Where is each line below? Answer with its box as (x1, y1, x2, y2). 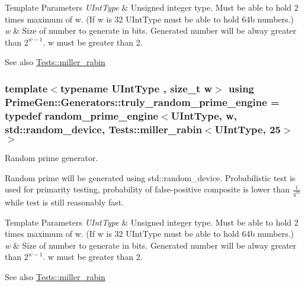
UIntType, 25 (214, 121, 281, 136)
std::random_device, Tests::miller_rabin (5, 121, 203, 136)
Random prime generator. (5, 151, 98, 163)
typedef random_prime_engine (5, 108, 159, 123)
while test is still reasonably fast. (5, 196, 124, 208)
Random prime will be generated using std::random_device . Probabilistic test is (5, 171, 296, 184)
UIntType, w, (171, 108, 237, 123)
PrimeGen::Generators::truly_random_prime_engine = (5, 94, 280, 109)
